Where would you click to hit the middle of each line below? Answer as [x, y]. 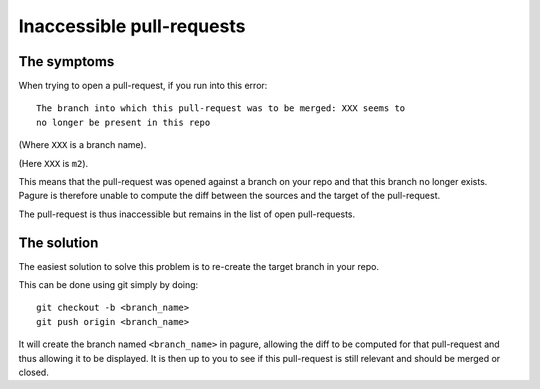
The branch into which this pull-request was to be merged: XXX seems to [221, 108]
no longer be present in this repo [123, 122]
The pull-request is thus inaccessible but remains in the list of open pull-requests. [187, 214]
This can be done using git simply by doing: [108, 285]
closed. [33, 372]
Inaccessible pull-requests [132, 26]
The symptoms [66, 61]
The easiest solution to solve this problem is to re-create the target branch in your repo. [199, 266]
